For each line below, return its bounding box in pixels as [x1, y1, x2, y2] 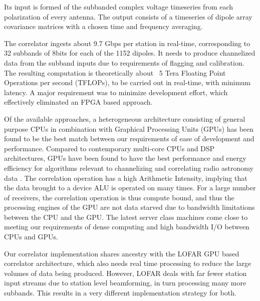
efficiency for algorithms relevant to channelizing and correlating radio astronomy [4, 162, 253, 173]
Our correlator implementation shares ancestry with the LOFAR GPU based [4, 248, 239, 258]
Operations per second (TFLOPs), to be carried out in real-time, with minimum [4, 77, 251, 88]
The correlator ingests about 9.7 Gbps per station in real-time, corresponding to [4, 38, 250, 48]
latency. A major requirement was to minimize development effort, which [4, 87, 228, 97]
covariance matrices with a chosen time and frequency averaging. [4, 21, 203, 32]
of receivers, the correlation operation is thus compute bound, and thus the [4, 192, 234, 202]
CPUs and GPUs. [4, 231, 58, 242]
